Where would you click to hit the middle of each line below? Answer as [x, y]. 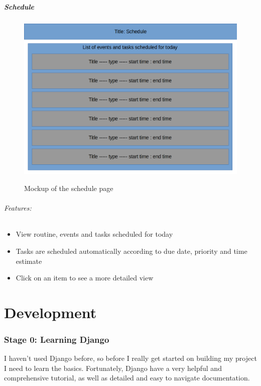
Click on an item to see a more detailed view [85, 278]
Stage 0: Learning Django [57, 339]
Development [50, 312]
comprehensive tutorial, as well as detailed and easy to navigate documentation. [127, 378]
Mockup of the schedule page [69, 188]
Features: [18, 208]
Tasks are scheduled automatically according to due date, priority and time [132, 251]
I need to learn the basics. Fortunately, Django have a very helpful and [113, 368]
